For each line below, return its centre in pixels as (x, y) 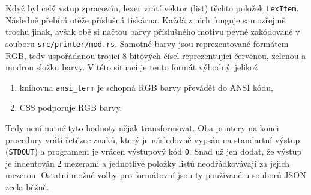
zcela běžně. (27, 186)
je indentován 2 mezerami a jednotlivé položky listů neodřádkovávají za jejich (148, 163)
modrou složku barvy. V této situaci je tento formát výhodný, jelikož (132, 67)
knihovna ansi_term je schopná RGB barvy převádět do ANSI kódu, (146, 87)
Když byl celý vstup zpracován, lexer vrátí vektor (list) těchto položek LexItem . (152, 8)
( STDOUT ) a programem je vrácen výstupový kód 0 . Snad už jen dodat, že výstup (154, 151)
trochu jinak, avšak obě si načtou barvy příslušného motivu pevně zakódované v (153, 32)
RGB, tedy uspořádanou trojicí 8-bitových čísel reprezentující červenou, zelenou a (156, 55)
